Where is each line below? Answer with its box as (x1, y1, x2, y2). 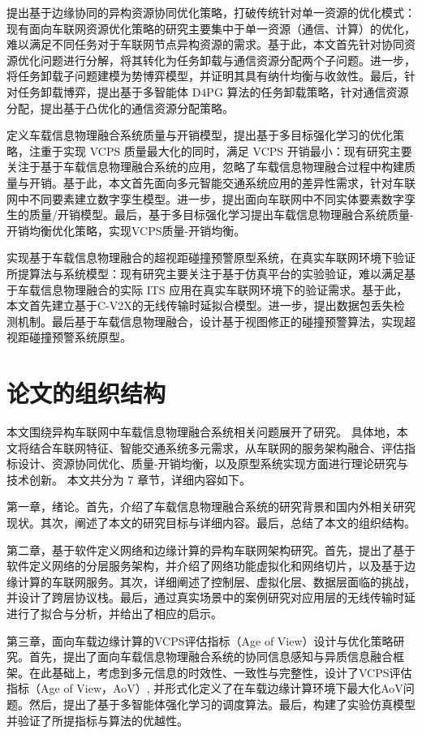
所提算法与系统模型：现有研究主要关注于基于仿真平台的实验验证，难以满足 (6, 264, 404, 281)
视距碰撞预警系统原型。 (6, 328, 131, 346)
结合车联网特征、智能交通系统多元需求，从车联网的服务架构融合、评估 (28, 439, 404, 456)
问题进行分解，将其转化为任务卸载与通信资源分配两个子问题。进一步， (40, 51, 416, 68)
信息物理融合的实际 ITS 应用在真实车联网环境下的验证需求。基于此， (40, 281, 408, 298)
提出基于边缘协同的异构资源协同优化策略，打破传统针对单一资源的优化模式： (6, 4, 416, 20)
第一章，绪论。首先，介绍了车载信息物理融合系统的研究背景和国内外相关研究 (6, 498, 416, 515)
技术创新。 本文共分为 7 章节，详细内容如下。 (6, 470, 251, 487)
